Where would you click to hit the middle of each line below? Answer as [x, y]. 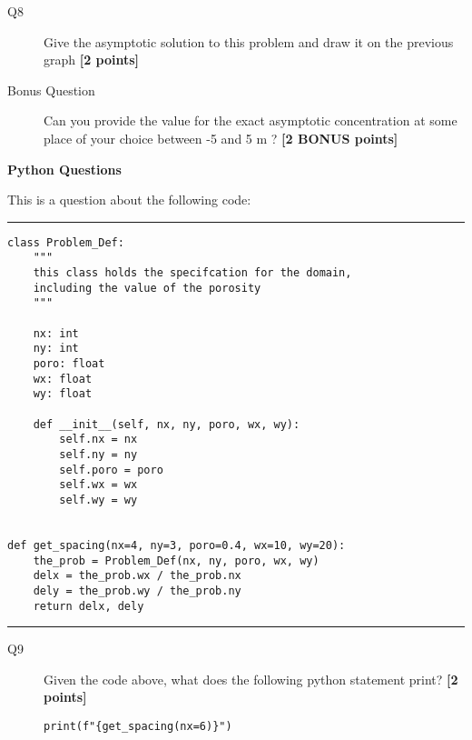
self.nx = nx [98, 440]
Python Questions [64, 169]
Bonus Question [51, 90]
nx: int [56, 333]
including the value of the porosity [147, 288]
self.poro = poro [111, 470]
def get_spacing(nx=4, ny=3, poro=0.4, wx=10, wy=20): [177, 545]
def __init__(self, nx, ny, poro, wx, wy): [167, 424]
